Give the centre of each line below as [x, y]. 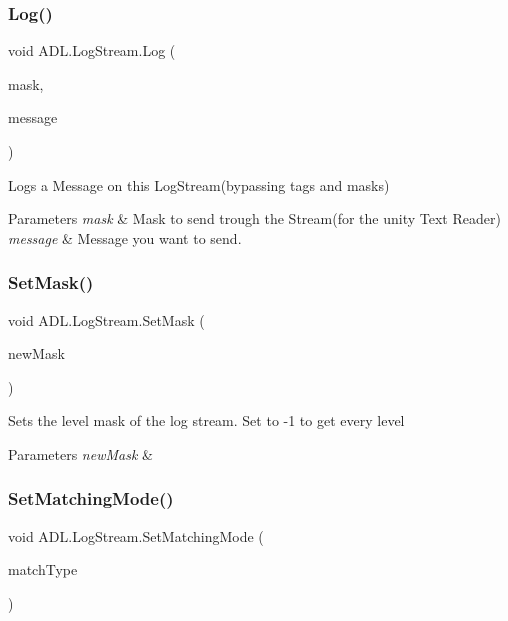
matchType [43, 569]
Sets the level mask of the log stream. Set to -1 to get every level [206, 420]
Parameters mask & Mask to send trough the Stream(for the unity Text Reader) [254, 218]
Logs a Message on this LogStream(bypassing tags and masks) [199, 184]
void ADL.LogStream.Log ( [92, 50]
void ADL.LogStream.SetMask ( [106, 319]
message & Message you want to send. [125, 237]
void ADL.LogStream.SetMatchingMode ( [136, 535]
